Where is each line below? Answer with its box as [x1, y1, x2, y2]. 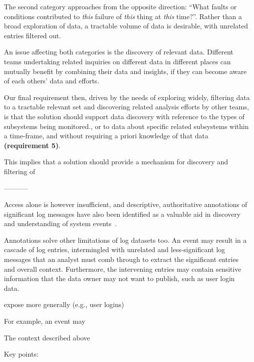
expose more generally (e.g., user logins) [4, 299, 124, 310]
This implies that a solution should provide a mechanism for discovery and [4, 156, 229, 167]
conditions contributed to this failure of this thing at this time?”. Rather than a [4, 11, 242, 21]
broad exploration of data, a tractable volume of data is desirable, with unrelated [4, 21, 248, 31]
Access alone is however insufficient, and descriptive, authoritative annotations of [4, 199, 248, 209]
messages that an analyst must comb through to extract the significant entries [4, 254, 239, 264]
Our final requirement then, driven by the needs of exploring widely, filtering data [4, 92, 250, 102]
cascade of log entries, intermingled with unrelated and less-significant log [4, 244, 225, 255]
